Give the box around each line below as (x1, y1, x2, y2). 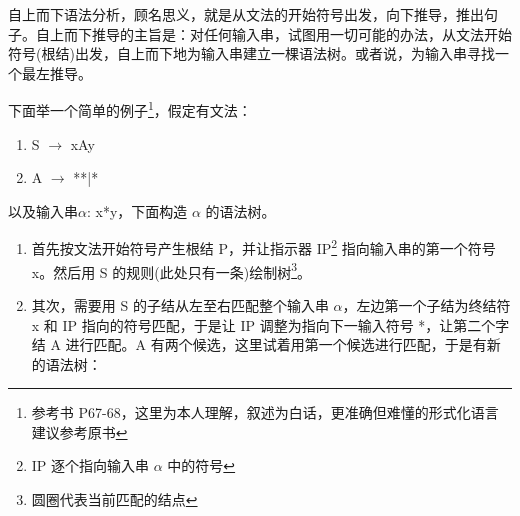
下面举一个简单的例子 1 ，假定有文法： (8, 97, 252, 121)
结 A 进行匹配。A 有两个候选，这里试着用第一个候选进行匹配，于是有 (31, 334, 487, 355)
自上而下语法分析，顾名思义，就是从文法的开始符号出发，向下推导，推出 (8, 4, 484, 24)
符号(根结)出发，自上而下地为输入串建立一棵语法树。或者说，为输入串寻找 (8, 43, 495, 64)
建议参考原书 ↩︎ (31, 421, 128, 442)
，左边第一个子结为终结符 (342, 294, 511, 315)
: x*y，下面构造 (86, 200, 188, 221)
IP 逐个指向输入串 (31, 455, 150, 476)
